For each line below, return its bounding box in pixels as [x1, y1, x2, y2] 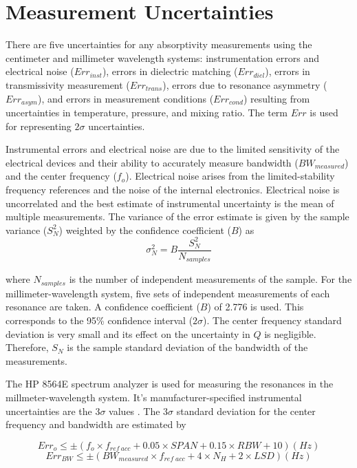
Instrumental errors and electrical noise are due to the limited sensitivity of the [6, 142, 340, 156]
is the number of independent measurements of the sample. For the [69, 272, 352, 286]
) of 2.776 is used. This [207, 299, 304, 314]
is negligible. [264, 326, 316, 341]
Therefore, [6, 340, 49, 354]
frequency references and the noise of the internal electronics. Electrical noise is [6, 182, 340, 196]
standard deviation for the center [176, 403, 316, 418]
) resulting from [243, 91, 310, 105]
